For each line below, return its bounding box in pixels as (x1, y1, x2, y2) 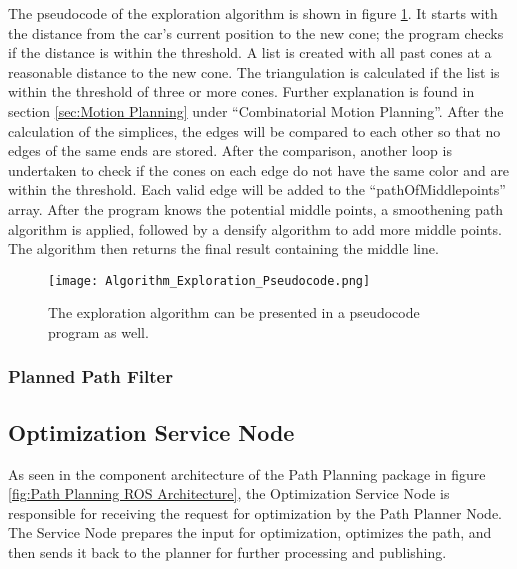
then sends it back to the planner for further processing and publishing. (8, 541, 447, 562)
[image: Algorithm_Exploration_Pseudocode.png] (48, 273, 371, 288)
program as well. (48, 321, 149, 342)
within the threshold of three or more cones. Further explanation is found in (8, 81, 475, 102)
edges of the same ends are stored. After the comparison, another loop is (8, 140, 452, 161)
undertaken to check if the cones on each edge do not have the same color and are (8, 159, 510, 180)
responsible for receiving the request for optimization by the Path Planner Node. (8, 502, 503, 523)
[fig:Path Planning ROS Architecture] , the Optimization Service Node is (8, 483, 450, 504)
